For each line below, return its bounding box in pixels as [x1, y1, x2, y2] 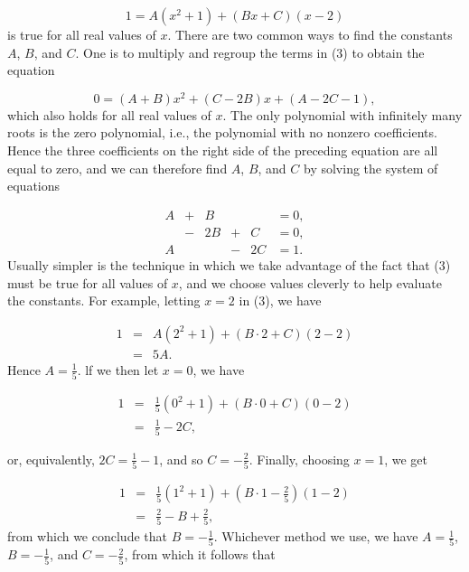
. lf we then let [77, 360, 159, 379]
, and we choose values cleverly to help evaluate [178, 273, 442, 292]
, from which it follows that [124, 545, 276, 564]
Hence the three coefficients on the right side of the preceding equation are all [7, 141, 438, 160]
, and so [159, 449, 203, 468]
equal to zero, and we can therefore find [7, 158, 228, 177]
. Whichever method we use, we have [213, 527, 418, 546]
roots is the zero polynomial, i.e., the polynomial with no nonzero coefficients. [7, 123, 437, 142]
